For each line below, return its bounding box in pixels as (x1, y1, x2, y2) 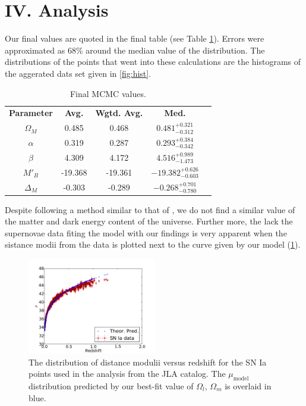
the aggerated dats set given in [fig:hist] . (5, 67, 152, 79)
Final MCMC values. (70, 87, 146, 99)
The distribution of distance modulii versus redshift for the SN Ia (29, 355, 267, 368)
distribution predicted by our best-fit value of (29, 380, 194, 392)
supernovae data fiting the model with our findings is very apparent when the (5, 226, 287, 239)
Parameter (9, 107, 53, 119)
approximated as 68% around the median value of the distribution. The (5, 43, 265, 56)
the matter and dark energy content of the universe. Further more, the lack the (5, 215, 293, 227)
